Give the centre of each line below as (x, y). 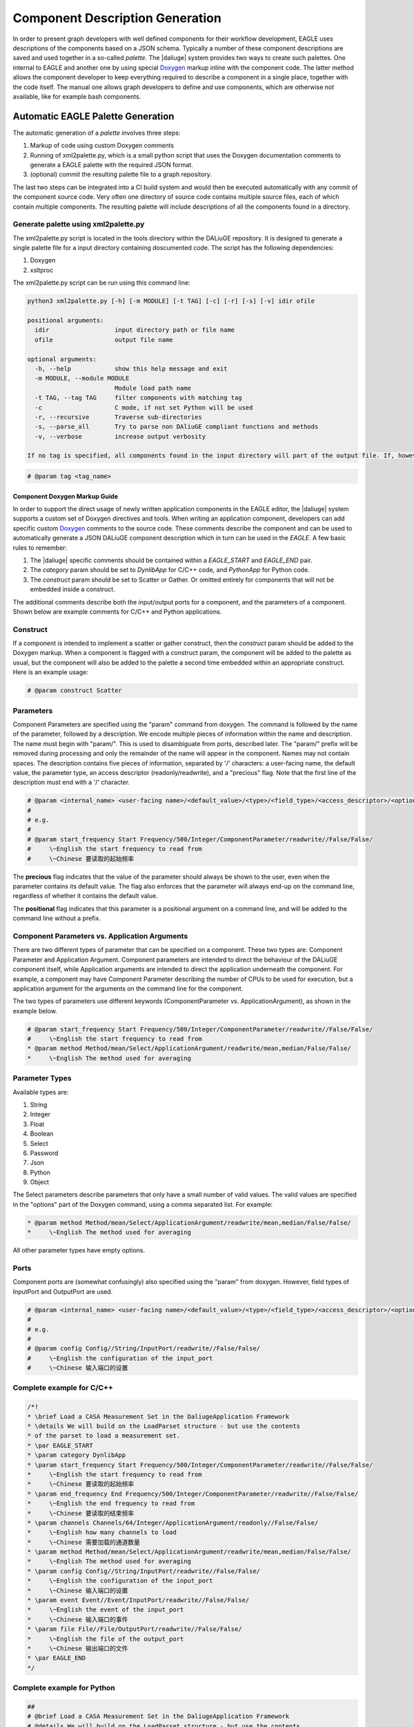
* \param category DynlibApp (77, 1455)
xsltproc (42, 270)
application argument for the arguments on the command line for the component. (128, 989)
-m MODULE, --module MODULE (82, 379)
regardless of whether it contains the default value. (85, 896)
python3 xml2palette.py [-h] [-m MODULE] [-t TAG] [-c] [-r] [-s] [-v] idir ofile (171, 301)
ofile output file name (104, 340)
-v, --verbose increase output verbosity (120, 436)
